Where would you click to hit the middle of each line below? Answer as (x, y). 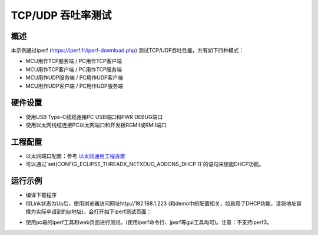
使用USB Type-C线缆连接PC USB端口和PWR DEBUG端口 (94, 117)
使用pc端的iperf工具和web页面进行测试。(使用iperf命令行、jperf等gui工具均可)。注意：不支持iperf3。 (149, 222)
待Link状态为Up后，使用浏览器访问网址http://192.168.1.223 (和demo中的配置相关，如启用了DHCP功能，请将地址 (161, 203)
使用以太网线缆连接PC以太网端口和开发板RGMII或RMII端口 (96, 125)
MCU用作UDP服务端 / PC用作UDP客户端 (74, 78)
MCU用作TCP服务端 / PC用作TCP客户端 (74, 61)
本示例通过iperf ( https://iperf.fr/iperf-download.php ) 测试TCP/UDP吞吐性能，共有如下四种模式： (127, 51)
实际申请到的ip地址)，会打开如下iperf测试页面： (94, 211)
